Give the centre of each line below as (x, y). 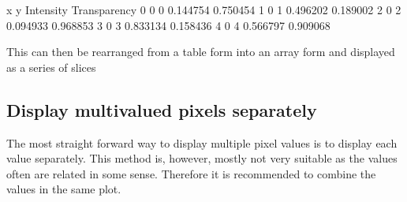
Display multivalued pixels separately (162, 109)
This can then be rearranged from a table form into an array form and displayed (201, 52)
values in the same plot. (64, 189)
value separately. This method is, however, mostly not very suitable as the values (202, 158)
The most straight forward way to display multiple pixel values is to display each (202, 142)
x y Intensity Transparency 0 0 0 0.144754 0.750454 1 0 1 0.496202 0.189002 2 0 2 (204, 9)
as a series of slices (51, 67)
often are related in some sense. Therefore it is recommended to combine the (191, 173)
